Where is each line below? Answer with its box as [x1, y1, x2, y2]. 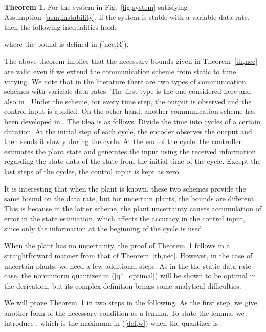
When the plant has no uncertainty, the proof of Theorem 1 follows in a [4, 240, 230, 251]
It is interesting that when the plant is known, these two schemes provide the [4, 183, 246, 194]
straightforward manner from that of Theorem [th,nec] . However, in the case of [4, 250, 253, 261]
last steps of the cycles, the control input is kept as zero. [4, 165, 181, 176]
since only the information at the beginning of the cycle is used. [4, 223, 204, 233]
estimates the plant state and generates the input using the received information [4, 146, 256, 156]
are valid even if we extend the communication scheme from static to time [4, 65, 236, 76]
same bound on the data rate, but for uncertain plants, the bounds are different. [4, 193, 256, 204]
